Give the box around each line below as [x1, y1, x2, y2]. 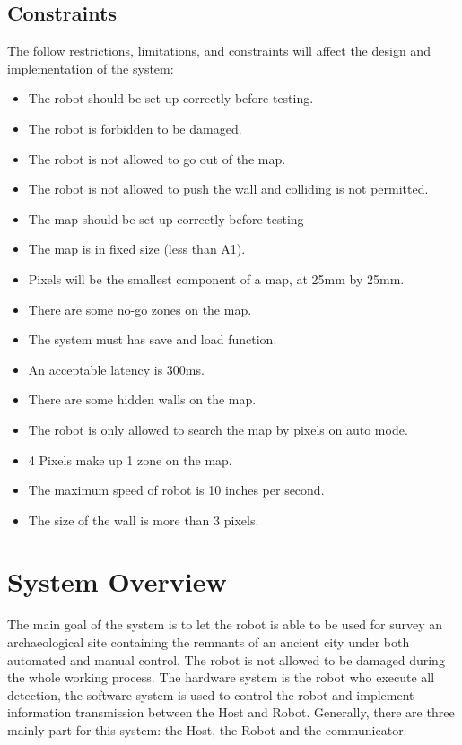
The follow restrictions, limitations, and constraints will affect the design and [7, 41, 431, 60]
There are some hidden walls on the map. [28, 390, 257, 409]
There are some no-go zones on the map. [28, 299, 252, 318]
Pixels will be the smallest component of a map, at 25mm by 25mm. [28, 269, 405, 288]
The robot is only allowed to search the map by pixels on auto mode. [28, 420, 408, 438]
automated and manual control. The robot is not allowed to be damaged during [7, 650, 445, 669]
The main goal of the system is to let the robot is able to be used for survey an [7, 615, 443, 634]
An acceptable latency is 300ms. [28, 360, 205, 378]
